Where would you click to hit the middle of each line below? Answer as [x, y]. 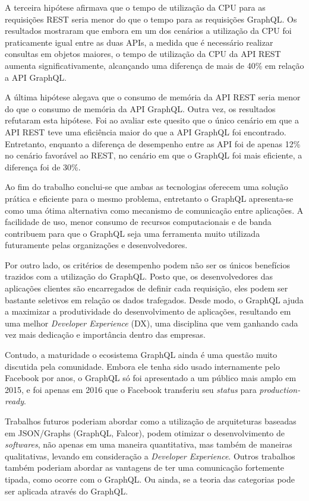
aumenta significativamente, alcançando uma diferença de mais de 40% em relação [154, 65]
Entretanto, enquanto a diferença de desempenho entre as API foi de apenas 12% [153, 143]
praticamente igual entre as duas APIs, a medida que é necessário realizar [139, 42]
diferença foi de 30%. [43, 167]
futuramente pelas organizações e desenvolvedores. [96, 245]
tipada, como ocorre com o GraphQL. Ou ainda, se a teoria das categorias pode [150, 479]
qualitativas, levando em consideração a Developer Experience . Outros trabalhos [150, 456]
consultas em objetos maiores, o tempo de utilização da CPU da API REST [143, 54]
